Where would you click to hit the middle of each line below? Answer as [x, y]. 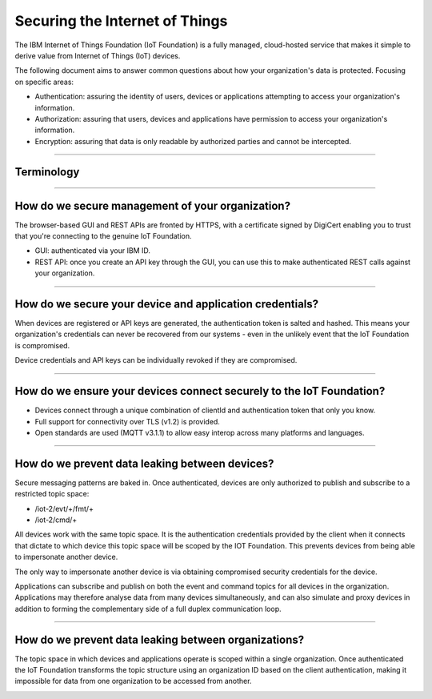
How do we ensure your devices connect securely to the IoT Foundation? [200, 391]
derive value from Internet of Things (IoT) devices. [98, 55]
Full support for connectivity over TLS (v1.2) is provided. [127, 421]
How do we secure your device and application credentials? [167, 304]
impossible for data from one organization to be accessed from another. [133, 681]
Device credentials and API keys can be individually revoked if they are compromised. [156, 360]
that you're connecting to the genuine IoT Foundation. [103, 235]
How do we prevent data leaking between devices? [144, 463]
